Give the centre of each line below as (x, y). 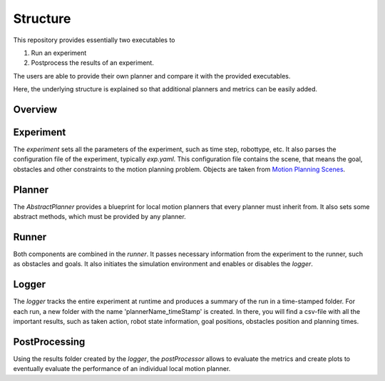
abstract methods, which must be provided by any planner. (100, 217)
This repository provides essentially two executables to (94, 40)
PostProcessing (49, 341)
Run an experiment (59, 53)
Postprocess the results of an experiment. (93, 63)
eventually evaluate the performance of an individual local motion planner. (122, 369)
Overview (35, 110)
